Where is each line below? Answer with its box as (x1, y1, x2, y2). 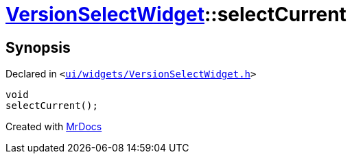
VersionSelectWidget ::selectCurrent (5, 3, 347, 26)
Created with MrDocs (5, 121, 102, 133)
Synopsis (5, 38, 71, 56)
